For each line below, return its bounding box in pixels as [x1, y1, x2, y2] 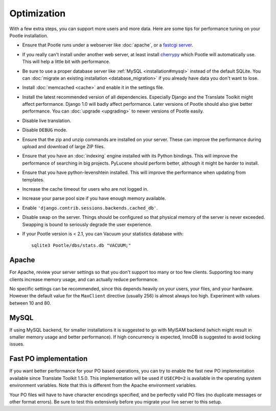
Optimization [9, 8, 66, 19]
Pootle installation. [9, 32, 49, 38]
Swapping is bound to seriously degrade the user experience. [22, 221, 152, 227]
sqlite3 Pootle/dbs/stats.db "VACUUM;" [31, 243, 131, 248]
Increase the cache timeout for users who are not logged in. [22, 186, 149, 192]
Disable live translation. [22, 118, 72, 124]
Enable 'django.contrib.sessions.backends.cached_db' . [22, 204, 158, 211]
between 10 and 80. [9, 300, 51, 306]
